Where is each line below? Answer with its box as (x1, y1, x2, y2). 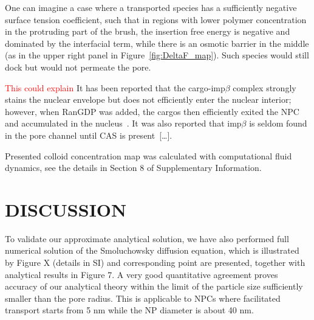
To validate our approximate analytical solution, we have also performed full (5, 232, 289, 245)
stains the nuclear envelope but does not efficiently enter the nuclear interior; (5, 93, 292, 106)
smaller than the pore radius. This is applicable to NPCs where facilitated (5, 291, 281, 304)
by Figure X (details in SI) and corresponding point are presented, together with (5, 256, 305, 269)
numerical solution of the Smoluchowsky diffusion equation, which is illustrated (5, 244, 299, 257)
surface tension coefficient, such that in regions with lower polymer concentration (5, 13, 307, 26)
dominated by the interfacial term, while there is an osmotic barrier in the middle (5, 37, 309, 49)
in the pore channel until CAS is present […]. (5, 128, 172, 141)
